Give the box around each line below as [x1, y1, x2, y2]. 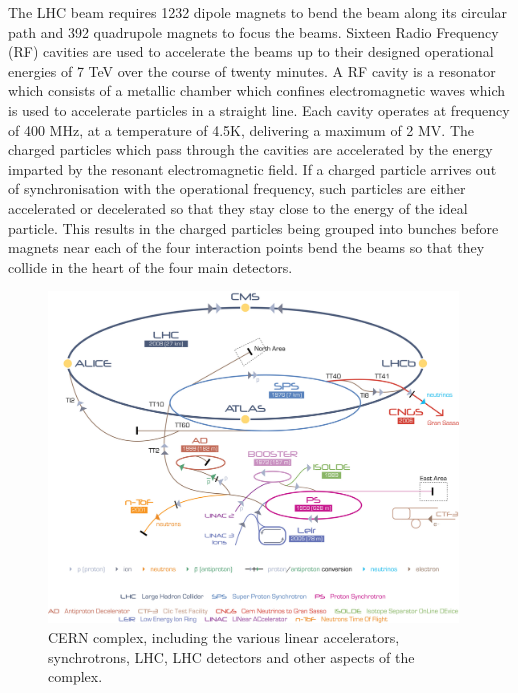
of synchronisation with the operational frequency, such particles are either [8, 178, 466, 199]
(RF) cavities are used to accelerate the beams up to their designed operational [8, 41, 494, 62]
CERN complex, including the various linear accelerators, [48, 627, 400, 648]
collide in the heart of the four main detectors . [8, 256, 293, 277]
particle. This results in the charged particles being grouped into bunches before [8, 217, 499, 238]
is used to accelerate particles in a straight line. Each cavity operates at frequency [8, 99, 510, 120]
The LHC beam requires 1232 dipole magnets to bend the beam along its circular [8, 2, 508, 22]
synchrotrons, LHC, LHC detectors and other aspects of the [48, 646, 415, 667]
